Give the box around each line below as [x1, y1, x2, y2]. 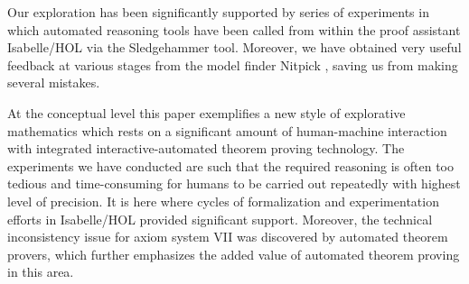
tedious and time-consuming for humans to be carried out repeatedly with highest [7, 174, 461, 193]
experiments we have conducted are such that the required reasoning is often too [7, 156, 454, 175]
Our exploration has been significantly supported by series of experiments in [7, 3, 429, 21]
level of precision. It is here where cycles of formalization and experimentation [7, 191, 439, 210]
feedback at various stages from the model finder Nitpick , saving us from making [7, 55, 458, 74]
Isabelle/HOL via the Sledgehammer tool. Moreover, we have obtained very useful [7, 38, 462, 57]
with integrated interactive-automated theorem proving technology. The [7, 139, 405, 158]
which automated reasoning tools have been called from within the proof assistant [7, 20, 461, 39]
